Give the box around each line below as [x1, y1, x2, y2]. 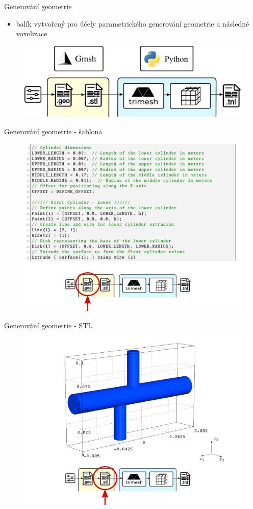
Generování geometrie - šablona [4, 126, 103, 136]
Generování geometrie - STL [4, 320, 93, 330]
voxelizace [16, 28, 47, 39]
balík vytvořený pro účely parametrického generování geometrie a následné [16, 18, 249, 29]
